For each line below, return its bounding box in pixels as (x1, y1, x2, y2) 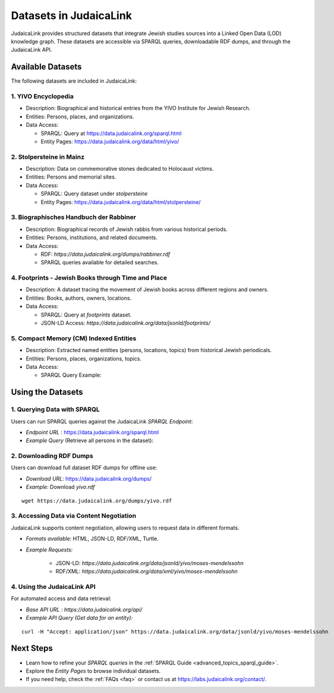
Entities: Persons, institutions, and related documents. (26, 234, 157, 241)
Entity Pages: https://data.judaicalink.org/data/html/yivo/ (40, 137, 179, 145)
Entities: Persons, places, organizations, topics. (26, 355, 142, 362)
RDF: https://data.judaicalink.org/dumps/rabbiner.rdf (40, 250, 171, 258)
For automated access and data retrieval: (11, 595, 112, 602)
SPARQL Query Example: (40, 372, 102, 379)
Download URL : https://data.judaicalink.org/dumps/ (26, 475, 152, 482)
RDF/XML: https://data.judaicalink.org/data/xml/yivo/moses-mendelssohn (55, 568, 238, 575)
